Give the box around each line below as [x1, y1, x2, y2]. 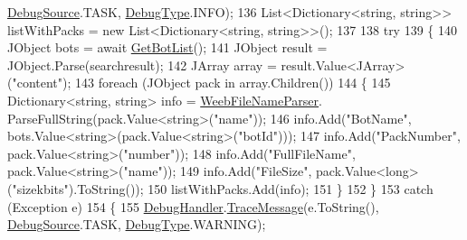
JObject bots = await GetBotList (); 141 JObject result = [7, 38, 328, 57]
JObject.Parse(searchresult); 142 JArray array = [7, 55, 277, 74]
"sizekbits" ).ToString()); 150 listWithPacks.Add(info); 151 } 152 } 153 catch [12, 179, 434, 198]
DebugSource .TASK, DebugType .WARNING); [7, 215, 266, 234]
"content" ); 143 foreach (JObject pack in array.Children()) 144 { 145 [12, 73, 391, 92]
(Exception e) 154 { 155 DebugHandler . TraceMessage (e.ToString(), [7, 197, 379, 216]
